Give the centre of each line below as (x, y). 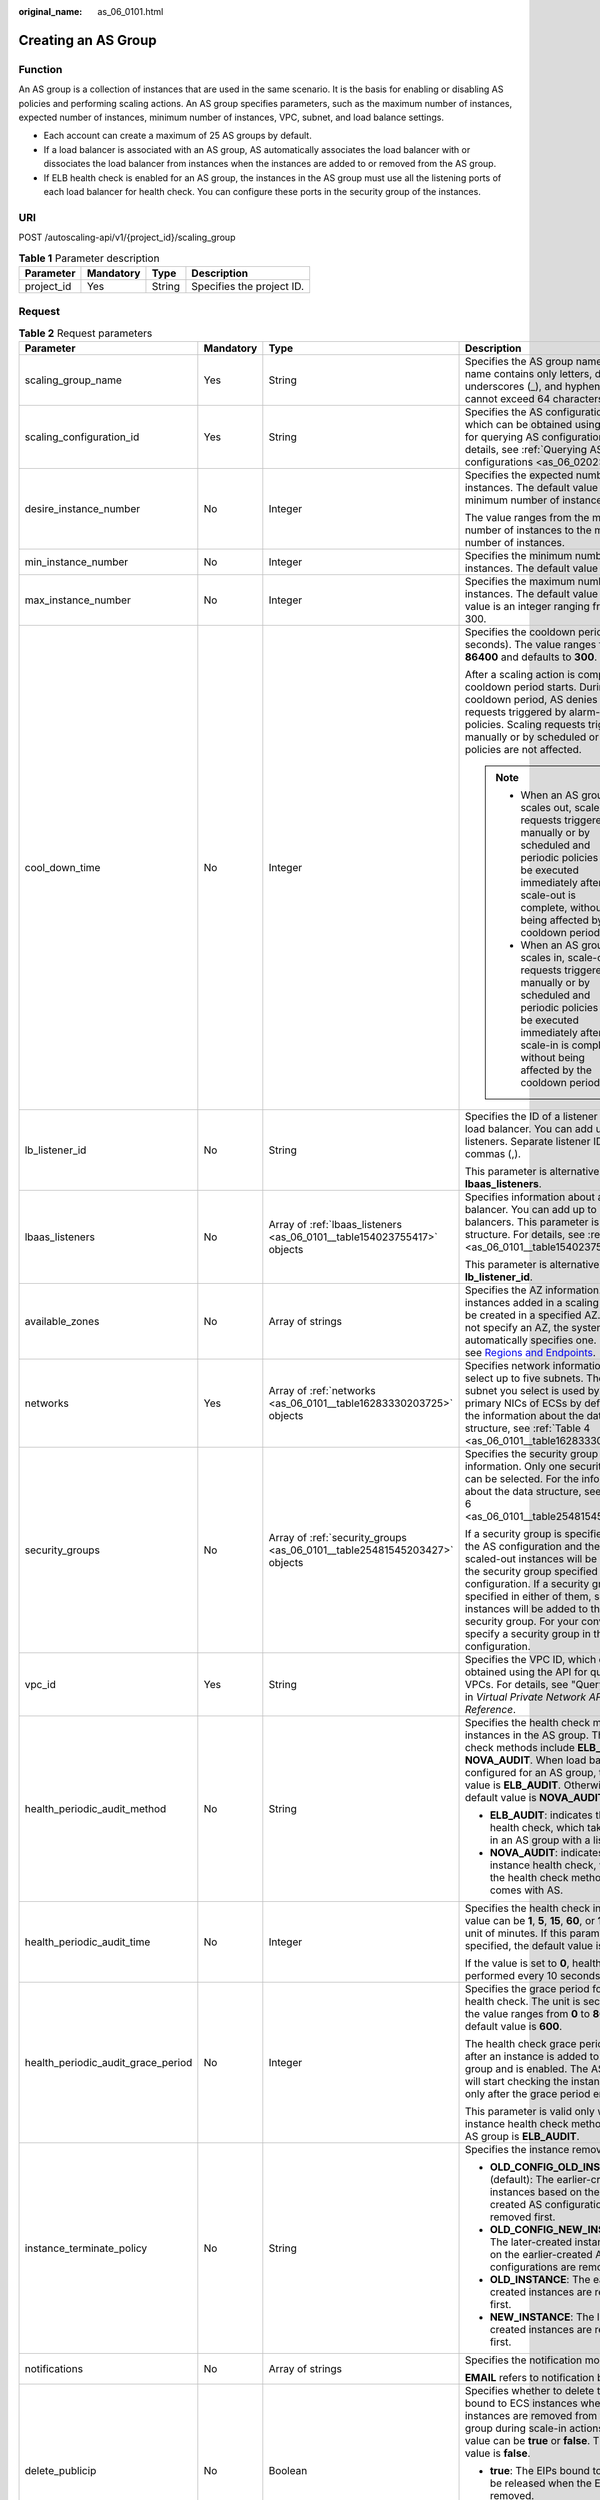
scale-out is (548, 895)
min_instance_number (76, 562)
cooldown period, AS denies (531, 699)
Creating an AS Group (87, 40)
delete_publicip (60, 2470)
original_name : (50, 11)
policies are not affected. (523, 749)
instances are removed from (531, 2415)
